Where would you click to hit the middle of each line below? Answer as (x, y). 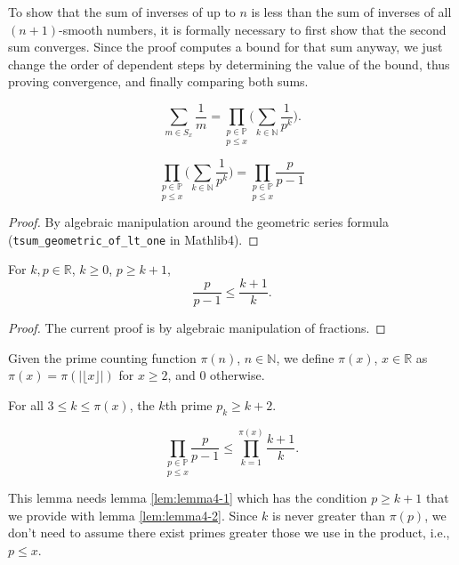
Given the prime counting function (102, 357)
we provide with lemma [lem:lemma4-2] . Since (133, 515)
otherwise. (238, 375)
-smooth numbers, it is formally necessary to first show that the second (253, 29)
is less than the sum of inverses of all (351, 12)
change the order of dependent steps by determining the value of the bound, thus (229, 64)
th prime (189, 404)
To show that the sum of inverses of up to (122, 12)
